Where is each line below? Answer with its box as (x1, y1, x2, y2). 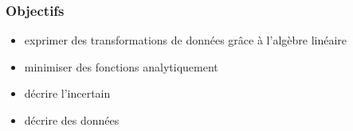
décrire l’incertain (24, 85, 111, 102)
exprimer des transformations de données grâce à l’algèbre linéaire (24, 32, 347, 48)
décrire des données (24, 112, 120, 128)
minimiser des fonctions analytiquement (24, 58, 218, 75)
